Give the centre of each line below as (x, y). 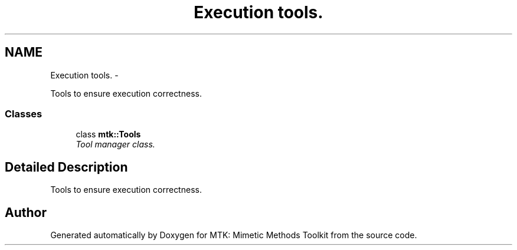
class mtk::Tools (108, 134)
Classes (24, 114)
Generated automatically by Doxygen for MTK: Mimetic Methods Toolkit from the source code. (234, 235)
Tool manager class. (115, 144)
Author (26, 212)
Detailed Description (66, 167)
